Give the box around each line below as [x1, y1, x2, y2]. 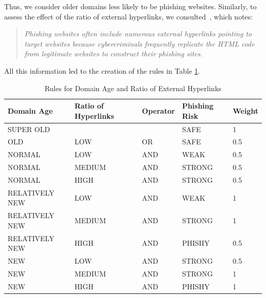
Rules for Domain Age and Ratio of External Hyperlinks [45, 82, 221, 93]
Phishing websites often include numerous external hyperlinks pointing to [24, 28, 252, 39]
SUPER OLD [8, 123, 50, 134]
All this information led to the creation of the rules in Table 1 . [4, 65, 200, 76]
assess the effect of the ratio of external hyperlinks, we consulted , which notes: [4, 11, 253, 22]
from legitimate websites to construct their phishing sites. [24, 48, 203, 59]
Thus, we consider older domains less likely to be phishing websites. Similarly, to [4, 1, 257, 11]
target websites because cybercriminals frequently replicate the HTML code [24, 38, 255, 49]
